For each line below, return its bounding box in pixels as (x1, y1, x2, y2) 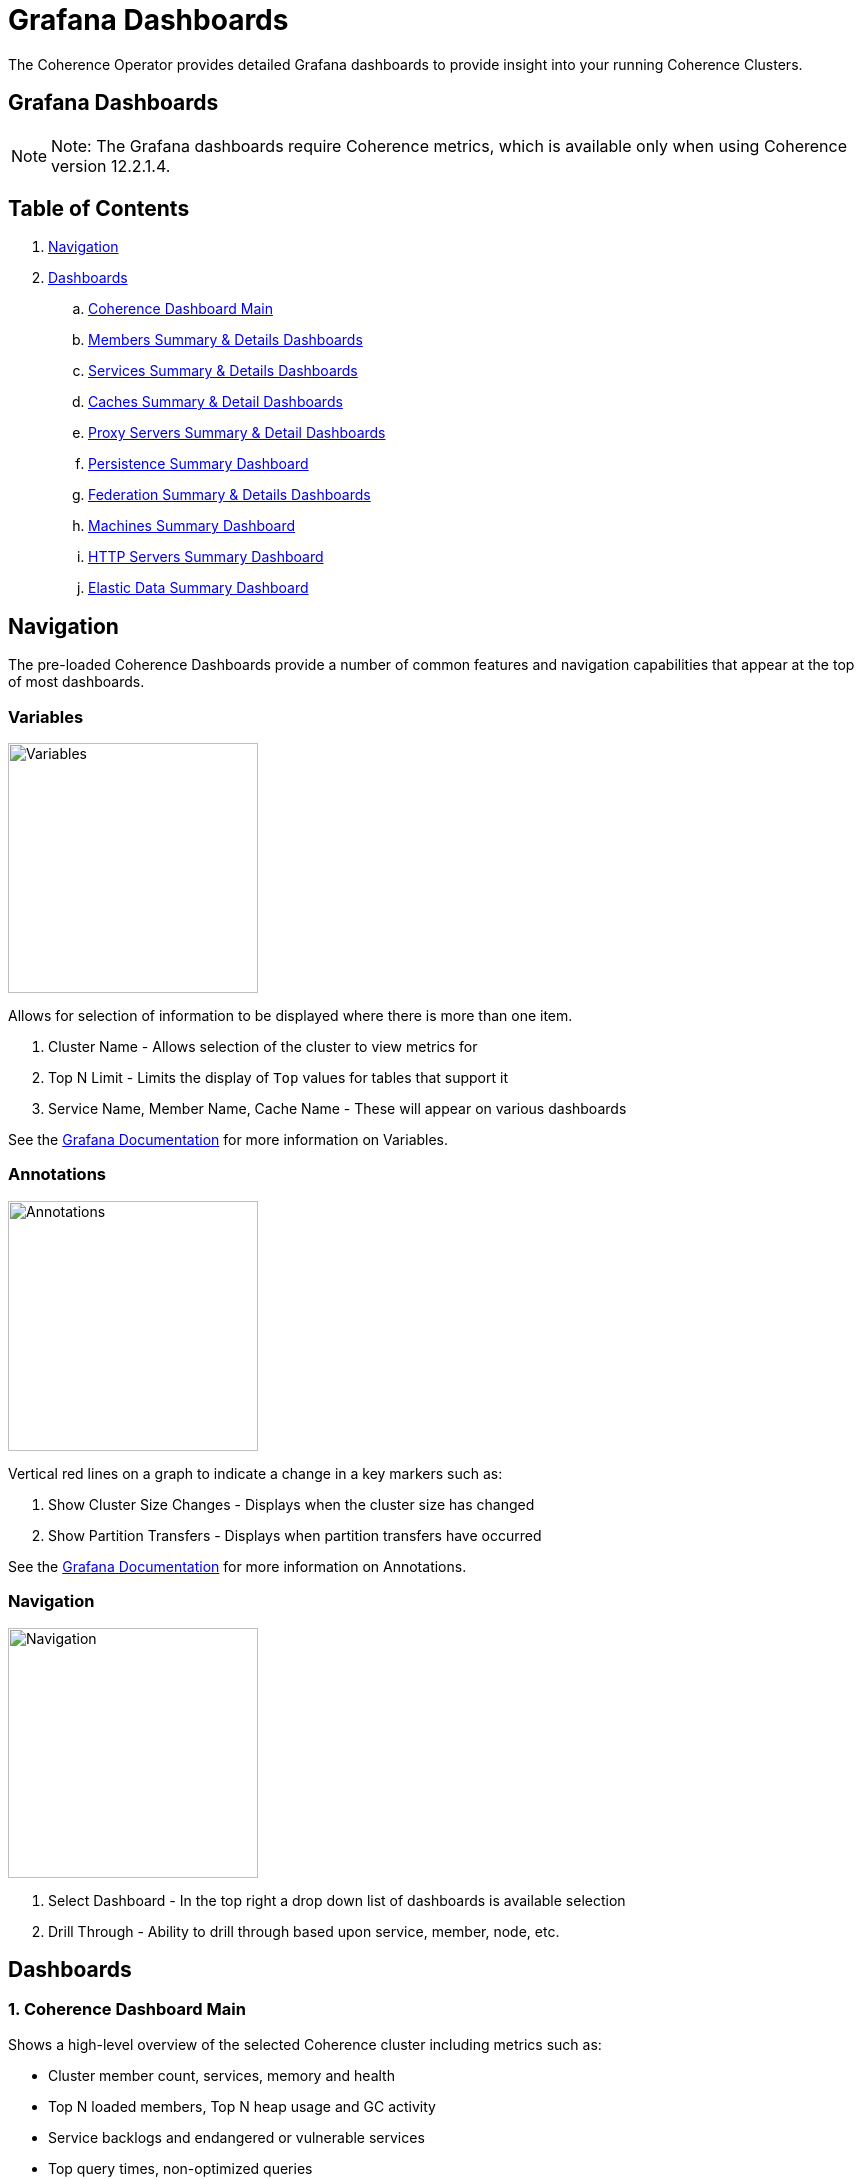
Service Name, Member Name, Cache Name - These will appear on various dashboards (48, 1100, 627, 1118)
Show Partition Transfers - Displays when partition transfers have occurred (48, 1526, 542, 1544)
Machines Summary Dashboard (88, 517, 296, 535)
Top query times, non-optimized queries (48, 2159, 313, 2177)
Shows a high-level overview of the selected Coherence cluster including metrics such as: (8, 2035, 602, 2053)
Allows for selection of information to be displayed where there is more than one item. (8, 1007, 573, 1025)
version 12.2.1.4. (51, 155, 171, 176)
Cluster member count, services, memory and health (48, 2066, 395, 2084)
